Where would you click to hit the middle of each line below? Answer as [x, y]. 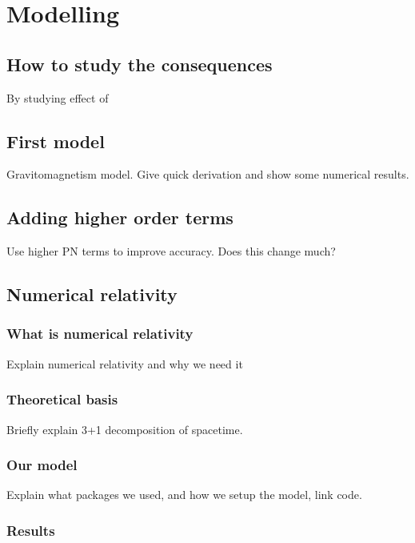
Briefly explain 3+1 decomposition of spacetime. [125, 429]
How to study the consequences [140, 64]
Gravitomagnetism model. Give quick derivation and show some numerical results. [208, 174]
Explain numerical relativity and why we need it [125, 363]
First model [56, 141]
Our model [42, 465]
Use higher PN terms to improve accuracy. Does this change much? [171, 251]
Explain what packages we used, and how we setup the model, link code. [184, 495]
